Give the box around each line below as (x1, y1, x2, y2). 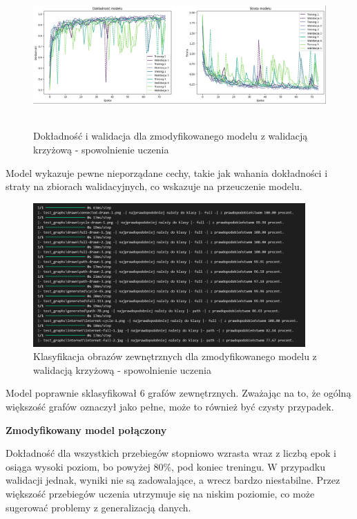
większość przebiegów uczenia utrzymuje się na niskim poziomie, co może (6, 487, 315, 501)
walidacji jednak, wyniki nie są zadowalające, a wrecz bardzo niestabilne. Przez (6, 473, 340, 487)
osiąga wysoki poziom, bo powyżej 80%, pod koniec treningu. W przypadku (6, 459, 326, 473)
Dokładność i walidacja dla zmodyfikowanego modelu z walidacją (33, 129, 308, 143)
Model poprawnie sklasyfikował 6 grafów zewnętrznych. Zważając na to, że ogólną (6, 386, 351, 400)
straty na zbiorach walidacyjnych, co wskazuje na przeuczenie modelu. (6, 179, 302, 194)
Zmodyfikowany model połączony (6, 422, 167, 437)
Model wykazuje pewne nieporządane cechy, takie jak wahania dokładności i (6, 165, 328, 180)
